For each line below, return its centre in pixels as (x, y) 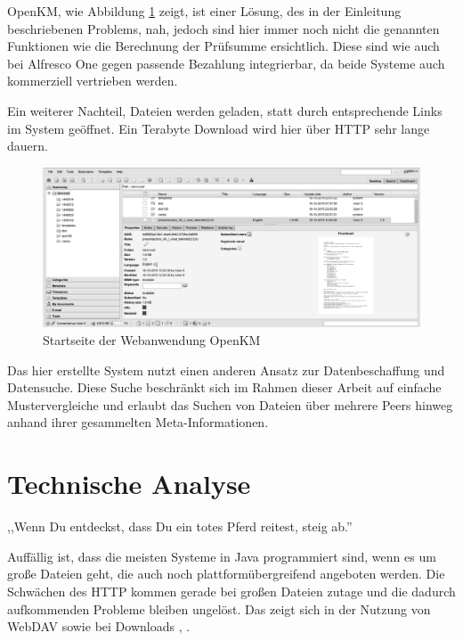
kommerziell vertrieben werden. (93, 81)
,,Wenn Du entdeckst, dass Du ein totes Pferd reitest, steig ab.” (180, 526)
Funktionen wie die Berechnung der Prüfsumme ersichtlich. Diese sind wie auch (223, 46)
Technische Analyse (129, 484)
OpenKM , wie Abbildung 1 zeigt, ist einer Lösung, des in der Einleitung (204, 11)
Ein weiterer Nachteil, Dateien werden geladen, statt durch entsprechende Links (225, 110)
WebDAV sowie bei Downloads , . (99, 626)
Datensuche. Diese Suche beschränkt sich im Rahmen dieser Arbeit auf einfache (224, 387)
